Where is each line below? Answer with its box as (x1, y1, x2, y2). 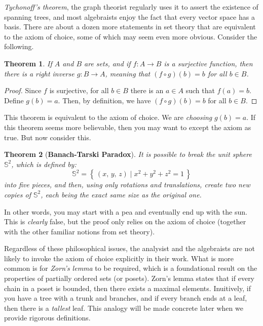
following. (4, 41, 34, 52)
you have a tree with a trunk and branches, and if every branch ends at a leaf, (4, 293, 247, 303)
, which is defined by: (11, 158, 77, 169)
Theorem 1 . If (4, 58, 52, 68)
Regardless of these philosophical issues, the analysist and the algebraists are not (4, 243, 255, 254)
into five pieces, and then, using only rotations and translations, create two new (4, 179, 250, 190)
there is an (130, 85, 164, 96)
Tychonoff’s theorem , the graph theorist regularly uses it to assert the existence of (4, 2, 258, 12)
